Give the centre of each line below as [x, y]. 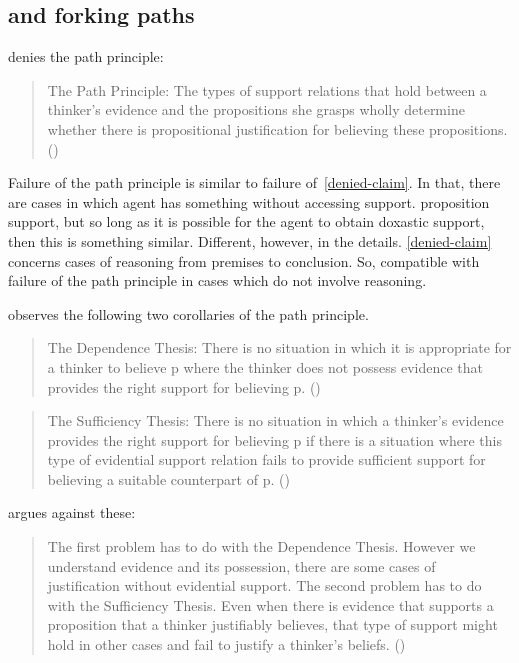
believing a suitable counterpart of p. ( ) [168, 478]
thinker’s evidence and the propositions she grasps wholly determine [256, 109]
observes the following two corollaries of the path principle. [188, 313]
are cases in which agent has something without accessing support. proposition [249, 201]
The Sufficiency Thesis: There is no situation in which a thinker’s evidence [275, 420]
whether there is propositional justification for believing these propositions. [277, 128]
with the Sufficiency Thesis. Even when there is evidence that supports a [270, 604]
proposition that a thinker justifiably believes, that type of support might [272, 624]
